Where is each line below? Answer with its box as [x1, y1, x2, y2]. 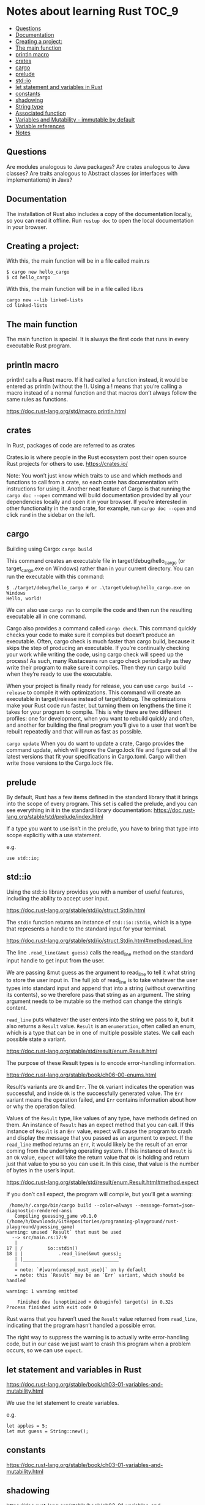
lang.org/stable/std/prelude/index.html [6, 813, 104, 821]
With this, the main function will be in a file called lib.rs [6, 285, 144, 293]
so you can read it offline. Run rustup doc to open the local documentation [6, 217, 194, 224]
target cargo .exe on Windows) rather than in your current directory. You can [6, 565, 194, 574]
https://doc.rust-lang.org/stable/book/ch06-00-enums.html [6, 1071, 157, 1078]
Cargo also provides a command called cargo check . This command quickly [6, 625, 197, 632]
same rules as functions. [6, 396, 69, 403]
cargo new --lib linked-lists [6, 297, 84, 303]
